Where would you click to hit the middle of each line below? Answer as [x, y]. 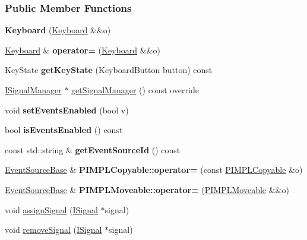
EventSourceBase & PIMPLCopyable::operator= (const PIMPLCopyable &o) [154, 170]
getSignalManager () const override [135, 90]
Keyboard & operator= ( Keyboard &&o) [83, 50]
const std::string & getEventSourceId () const [93, 149]
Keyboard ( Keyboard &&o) [58, 30]
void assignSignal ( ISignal [51, 209]
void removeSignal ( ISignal [53, 230]
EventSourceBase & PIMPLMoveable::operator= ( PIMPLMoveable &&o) [147, 189]
